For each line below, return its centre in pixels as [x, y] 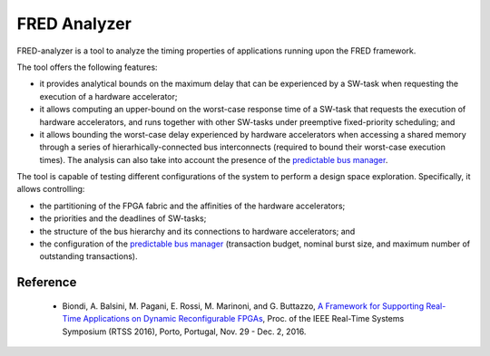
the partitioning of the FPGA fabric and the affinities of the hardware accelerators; [192, 206]
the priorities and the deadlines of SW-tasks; [123, 218]
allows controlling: [51, 189]
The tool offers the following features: [87, 67]
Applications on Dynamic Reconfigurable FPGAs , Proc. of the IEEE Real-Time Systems [244, 319]
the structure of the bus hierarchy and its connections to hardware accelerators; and [197, 231]
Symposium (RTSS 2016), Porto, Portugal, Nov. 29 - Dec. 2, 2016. [184, 332]
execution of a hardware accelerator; [108, 96]
